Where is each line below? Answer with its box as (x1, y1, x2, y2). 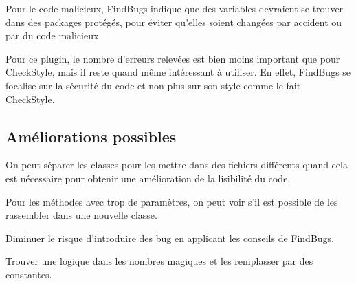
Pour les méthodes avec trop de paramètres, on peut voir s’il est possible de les (5, 194, 338, 208)
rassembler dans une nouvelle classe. (5, 208, 157, 222)
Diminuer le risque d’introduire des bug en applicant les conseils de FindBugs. (5, 230, 335, 245)
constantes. (5, 267, 52, 281)
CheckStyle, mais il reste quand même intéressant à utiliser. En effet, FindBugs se (5, 65, 351, 79)
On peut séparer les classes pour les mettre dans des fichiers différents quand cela (5, 157, 348, 172)
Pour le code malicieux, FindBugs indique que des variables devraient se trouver (5, 1, 344, 15)
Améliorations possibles (5, 125, 177, 146)
